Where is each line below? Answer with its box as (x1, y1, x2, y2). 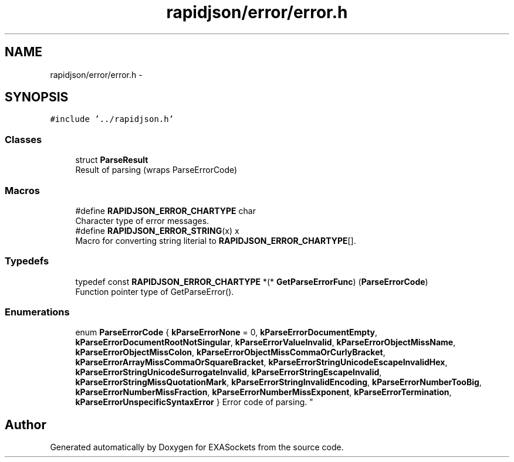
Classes (5, 133, 42, 145)
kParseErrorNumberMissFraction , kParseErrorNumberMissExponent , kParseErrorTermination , (75, 387, 452, 398)
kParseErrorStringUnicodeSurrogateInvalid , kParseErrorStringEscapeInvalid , (75, 367, 382, 378)
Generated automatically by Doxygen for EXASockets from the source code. (50, 442, 344, 453)
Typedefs (5, 255, 49, 267)
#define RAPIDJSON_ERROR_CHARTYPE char (75, 205, 256, 216)
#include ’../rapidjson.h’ (50, 114, 174, 124)
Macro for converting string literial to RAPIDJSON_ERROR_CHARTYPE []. (75, 235, 356, 246)
